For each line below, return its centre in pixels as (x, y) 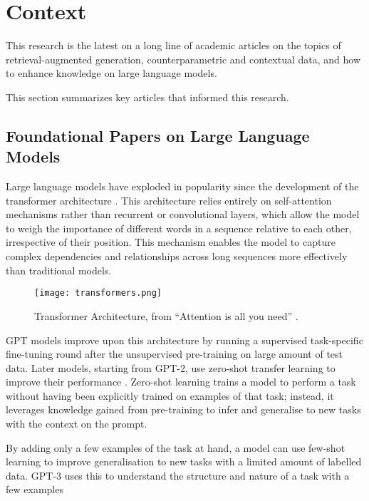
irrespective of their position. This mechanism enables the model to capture (171, 242)
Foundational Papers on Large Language (158, 135)
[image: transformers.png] (98, 293)
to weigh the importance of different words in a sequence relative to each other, (179, 228)
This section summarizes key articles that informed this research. (147, 97)
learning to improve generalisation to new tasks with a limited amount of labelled (184, 461)
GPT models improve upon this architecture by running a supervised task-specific (184, 340)
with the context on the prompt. (77, 424)
